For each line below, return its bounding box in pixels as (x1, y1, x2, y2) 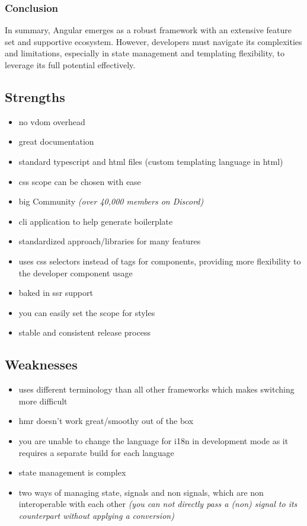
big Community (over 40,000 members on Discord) (18, 195, 204, 208)
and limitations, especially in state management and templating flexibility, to (5, 47, 284, 59)
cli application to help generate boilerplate (18, 215, 173, 227)
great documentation (18, 135, 94, 148)
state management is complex (18, 466, 126, 479)
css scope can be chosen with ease (18, 175, 141, 187)
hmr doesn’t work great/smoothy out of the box (18, 415, 194, 427)
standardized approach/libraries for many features (18, 235, 201, 247)
